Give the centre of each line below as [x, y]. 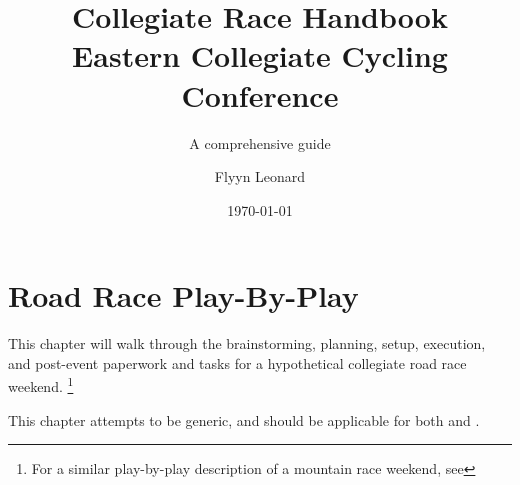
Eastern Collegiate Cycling [260, 55]
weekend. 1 [41, 385]
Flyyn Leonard [260, 176]
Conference [260, 94]
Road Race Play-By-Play [183, 295]
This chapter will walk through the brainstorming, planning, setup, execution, [247, 343]
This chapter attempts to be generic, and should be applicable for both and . [244, 419]
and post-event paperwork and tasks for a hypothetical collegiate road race [237, 362]
